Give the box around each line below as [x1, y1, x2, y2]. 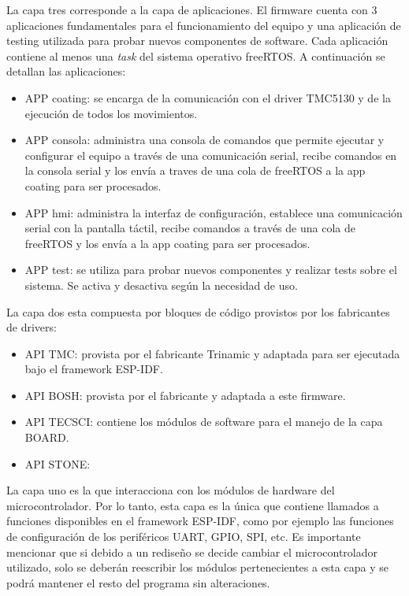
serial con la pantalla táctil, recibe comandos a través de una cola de [24, 220, 355, 236]
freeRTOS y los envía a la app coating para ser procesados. [24, 235, 310, 251]
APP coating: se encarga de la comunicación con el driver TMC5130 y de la [24, 89, 391, 106]
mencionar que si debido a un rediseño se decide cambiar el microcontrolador [6, 543, 378, 560]
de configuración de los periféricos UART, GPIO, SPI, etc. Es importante [6, 528, 361, 545]
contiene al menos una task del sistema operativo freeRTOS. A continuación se [6, 47, 385, 64]
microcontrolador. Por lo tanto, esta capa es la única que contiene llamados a [6, 497, 379, 513]
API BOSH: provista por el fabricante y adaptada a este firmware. [24, 387, 346, 403]
